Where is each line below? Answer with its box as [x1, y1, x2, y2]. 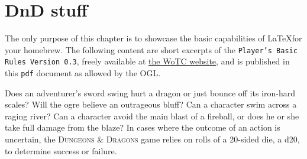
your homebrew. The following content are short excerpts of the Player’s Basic [5, 43, 298, 56]
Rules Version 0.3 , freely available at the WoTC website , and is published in [5, 55, 290, 67]
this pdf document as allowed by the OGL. [5, 67, 161, 79]
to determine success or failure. [5, 144, 117, 157]
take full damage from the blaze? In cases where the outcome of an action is [5, 121, 280, 134]
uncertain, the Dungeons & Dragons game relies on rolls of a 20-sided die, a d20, [5, 133, 300, 145]
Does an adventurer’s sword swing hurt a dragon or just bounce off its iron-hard [5, 86, 295, 99]
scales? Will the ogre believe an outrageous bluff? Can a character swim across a [5, 98, 297, 111]
